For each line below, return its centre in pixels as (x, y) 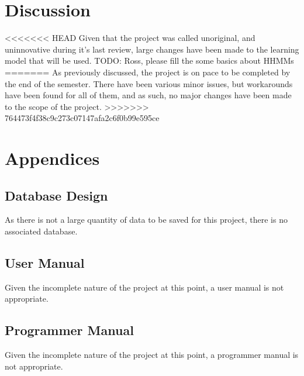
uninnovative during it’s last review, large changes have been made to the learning (152, 49)
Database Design (56, 195)
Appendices (52, 158)
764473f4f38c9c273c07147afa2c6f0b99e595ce (82, 118)
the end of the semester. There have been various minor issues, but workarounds (149, 83)
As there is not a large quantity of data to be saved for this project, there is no (146, 220)
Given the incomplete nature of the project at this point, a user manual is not (144, 287)
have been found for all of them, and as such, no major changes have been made (148, 95)
